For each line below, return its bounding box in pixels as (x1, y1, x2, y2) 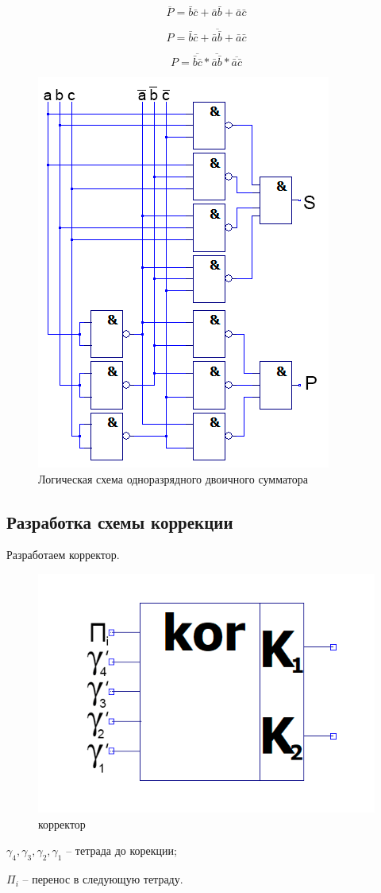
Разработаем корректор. (6, 546, 120, 563)
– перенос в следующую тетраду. (22, 871, 183, 887)
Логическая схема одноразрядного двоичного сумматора (38, 470, 308, 487)
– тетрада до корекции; (66, 842, 177, 859)
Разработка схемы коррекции (6, 509, 233, 534)
